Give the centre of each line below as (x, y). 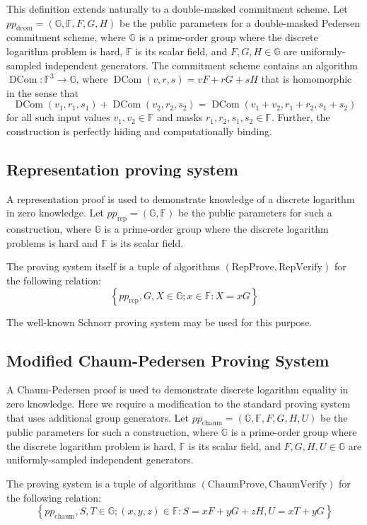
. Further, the (301, 117)
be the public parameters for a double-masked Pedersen (240, 22)
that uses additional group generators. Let (98, 417)
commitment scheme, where (66, 37)
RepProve (253, 268)
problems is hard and (52, 242)
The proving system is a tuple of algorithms (101, 484)
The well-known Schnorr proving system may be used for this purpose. (159, 322)
